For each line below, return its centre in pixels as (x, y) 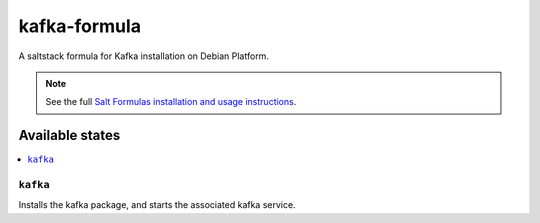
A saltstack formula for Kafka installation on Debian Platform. (144, 56)
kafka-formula (80, 26)
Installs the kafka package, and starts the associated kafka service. (157, 205)
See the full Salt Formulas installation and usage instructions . (171, 102)
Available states (69, 135)
